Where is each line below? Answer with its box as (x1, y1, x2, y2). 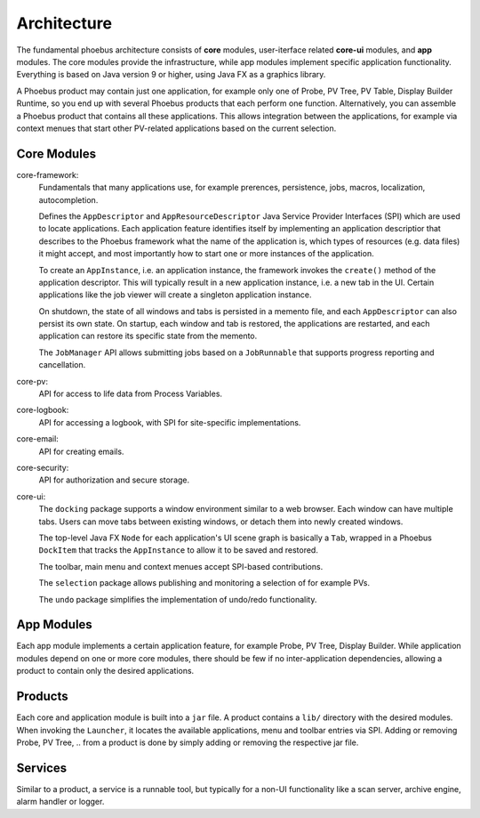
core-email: (16, 433, 60, 444)
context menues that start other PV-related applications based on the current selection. (16, 123, 337, 134)
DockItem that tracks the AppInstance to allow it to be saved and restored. (38, 545, 319, 555)
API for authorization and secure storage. (38, 474, 190, 485)
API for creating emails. (38, 446, 124, 457)
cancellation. (38, 360, 86, 370)
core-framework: (16, 169, 79, 180)
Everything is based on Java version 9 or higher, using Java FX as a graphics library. (16, 69, 326, 80)
